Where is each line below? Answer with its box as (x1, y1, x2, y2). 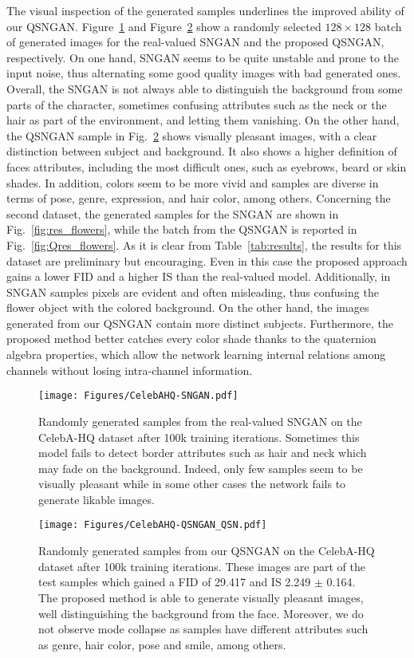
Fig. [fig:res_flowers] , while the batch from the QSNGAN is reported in (6, 221, 357, 238)
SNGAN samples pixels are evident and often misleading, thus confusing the (6, 283, 379, 300)
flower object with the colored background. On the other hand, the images (6, 299, 369, 316)
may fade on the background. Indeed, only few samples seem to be (38, 459, 363, 476)
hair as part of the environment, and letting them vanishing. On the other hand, (6, 112, 400, 128)
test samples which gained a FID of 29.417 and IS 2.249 (38, 573, 311, 590)
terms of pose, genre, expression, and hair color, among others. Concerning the (6, 190, 391, 207)
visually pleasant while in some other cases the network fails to (38, 475, 346, 492)
